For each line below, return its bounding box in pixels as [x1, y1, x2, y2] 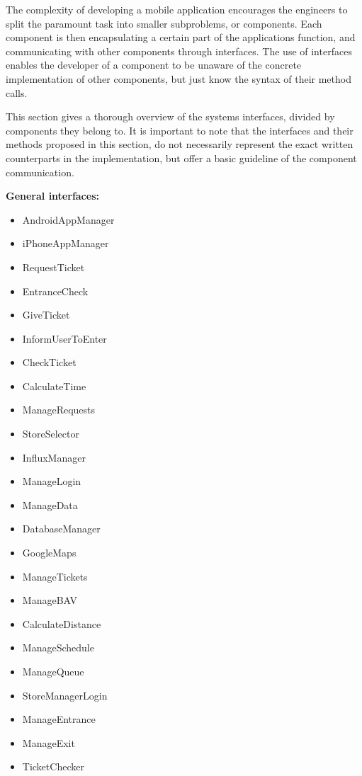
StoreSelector [22, 426, 79, 441]
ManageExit [22, 735, 75, 750]
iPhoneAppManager [22, 236, 109, 251]
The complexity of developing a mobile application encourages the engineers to [6, 2, 348, 16]
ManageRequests [22, 402, 96, 417]
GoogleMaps [22, 545, 77, 560]
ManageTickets [22, 569, 88, 583]
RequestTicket [22, 259, 85, 274]
